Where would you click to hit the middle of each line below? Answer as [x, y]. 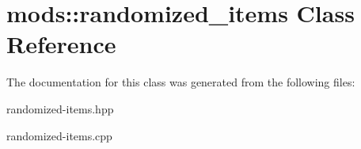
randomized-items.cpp [59, 135]
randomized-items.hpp [60, 108]
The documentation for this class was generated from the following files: [181, 82]
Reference [61, 44]
